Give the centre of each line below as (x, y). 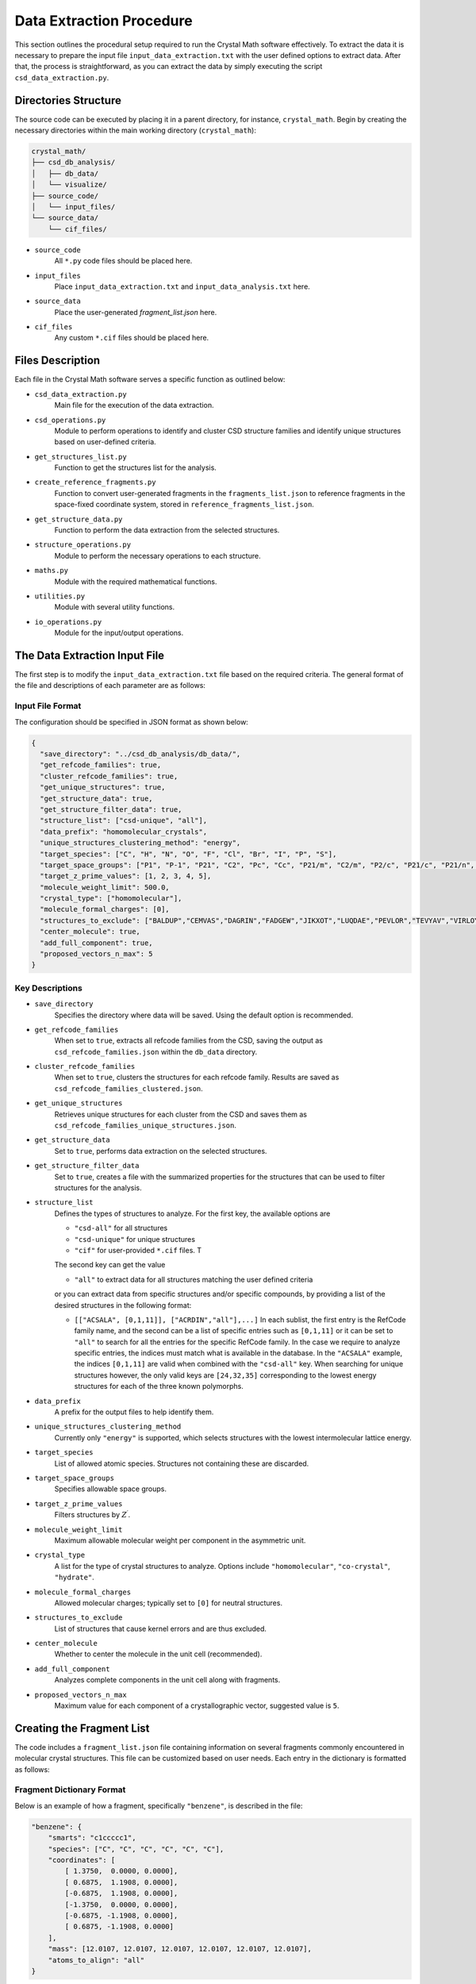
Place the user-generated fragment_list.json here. (136, 312)
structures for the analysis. (98, 1188)
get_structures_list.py (81, 457)
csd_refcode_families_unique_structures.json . (146, 1125)
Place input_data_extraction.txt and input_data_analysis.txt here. (182, 286)
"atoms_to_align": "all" (96, 1960)
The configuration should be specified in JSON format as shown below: (132, 721)
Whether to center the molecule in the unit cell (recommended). (158, 1654)
